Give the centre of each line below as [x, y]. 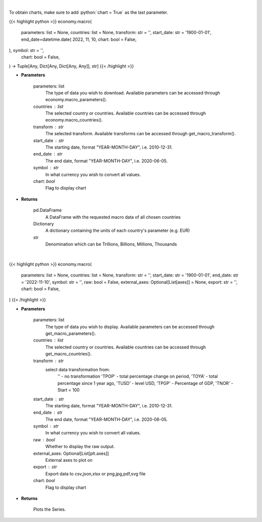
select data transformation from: [78, 369]
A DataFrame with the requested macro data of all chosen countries [113, 217]
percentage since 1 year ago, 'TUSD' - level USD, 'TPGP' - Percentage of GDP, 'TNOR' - [145, 383]
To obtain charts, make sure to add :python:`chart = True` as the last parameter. [89, 13]
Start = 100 [69, 390]
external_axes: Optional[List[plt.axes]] [71, 453]
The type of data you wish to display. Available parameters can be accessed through [130, 327]
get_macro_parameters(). [71, 333]
